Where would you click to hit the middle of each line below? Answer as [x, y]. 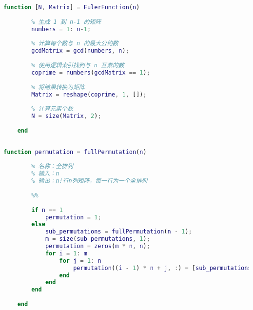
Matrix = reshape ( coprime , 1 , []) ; [89, 94]
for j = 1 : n [80, 261]
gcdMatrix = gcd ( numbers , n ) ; [80, 51]
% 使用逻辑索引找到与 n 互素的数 [78, 65]
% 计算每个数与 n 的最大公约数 [75, 44]
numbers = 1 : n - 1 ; [61, 29]
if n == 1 [47, 210]
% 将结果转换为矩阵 [58, 87]
